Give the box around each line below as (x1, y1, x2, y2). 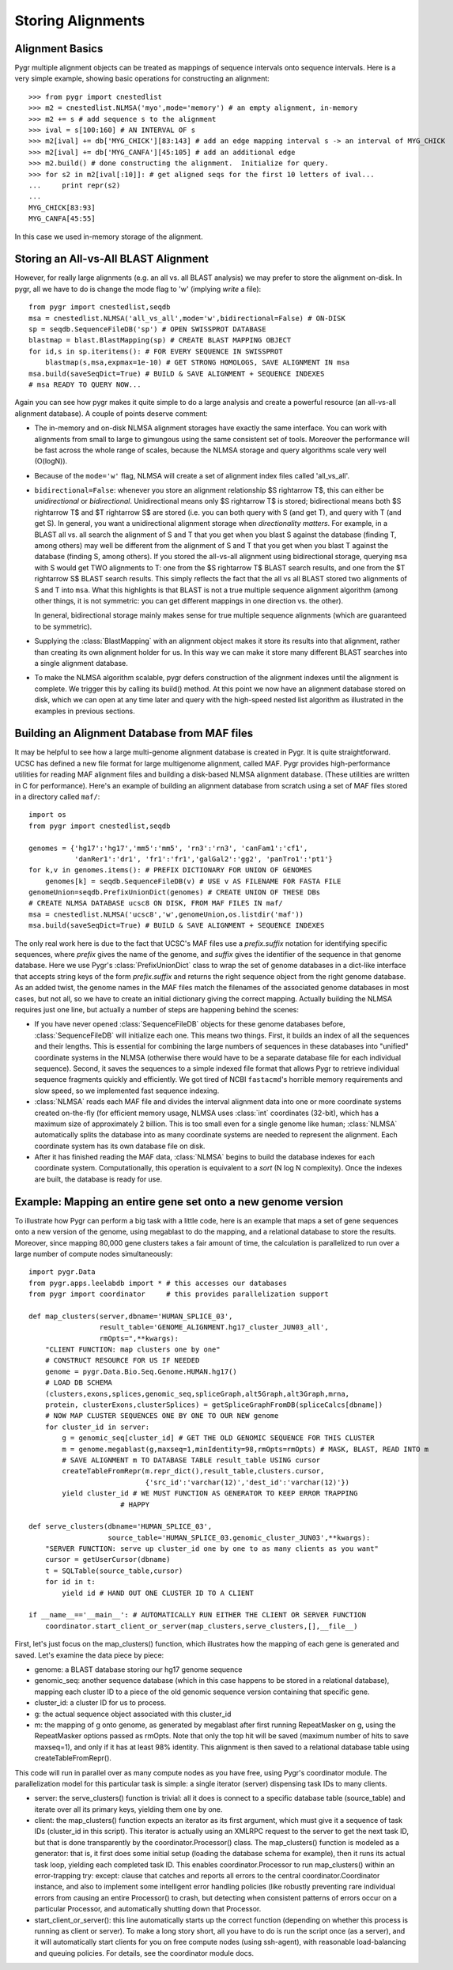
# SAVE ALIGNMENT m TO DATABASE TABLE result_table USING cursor (62, 1455, 321, 1465)
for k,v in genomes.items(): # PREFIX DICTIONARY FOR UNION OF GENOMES (28, 866, 312, 875)
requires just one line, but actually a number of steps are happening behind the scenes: (14, 1005, 300, 1014)
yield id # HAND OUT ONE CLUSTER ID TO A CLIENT (62, 1588, 255, 1598)
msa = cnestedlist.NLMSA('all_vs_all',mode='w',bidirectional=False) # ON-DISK (28, 313, 345, 323)
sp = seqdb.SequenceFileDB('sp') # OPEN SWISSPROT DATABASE (28, 325, 266, 334)
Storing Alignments (14, 12, 145, 29)
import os (28, 811, 66, 819)
